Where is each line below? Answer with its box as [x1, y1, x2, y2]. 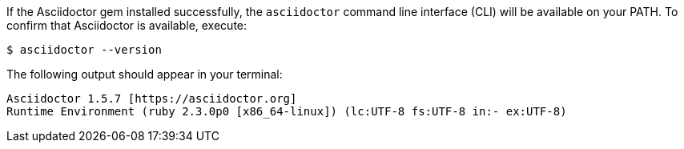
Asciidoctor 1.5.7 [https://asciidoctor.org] [6, 92, 297, 105]
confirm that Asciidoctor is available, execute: [6, 18, 247, 32]
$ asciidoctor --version [6, 43, 162, 56]
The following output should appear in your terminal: [6, 67, 283, 81]
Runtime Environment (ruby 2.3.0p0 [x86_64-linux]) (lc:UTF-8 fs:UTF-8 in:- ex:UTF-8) [6, 105, 567, 118]
